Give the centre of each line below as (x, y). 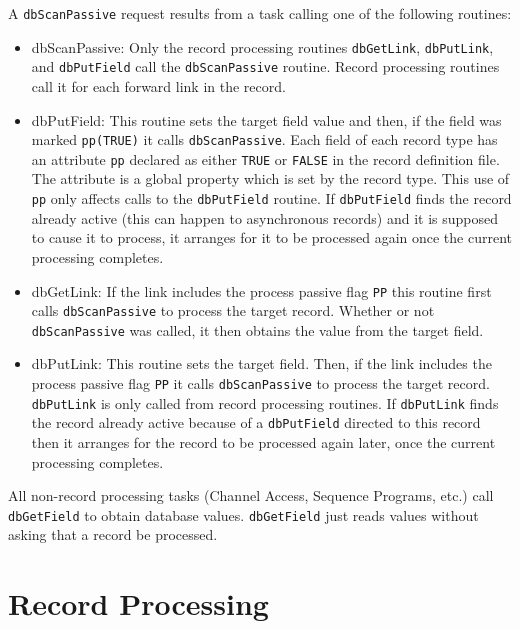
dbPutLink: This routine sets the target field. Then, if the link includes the (261, 363)
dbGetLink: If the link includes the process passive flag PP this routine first (261, 290)
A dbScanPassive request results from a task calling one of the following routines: (260, 13)
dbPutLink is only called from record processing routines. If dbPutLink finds (265, 402)
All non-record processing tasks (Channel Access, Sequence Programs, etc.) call (251, 495)
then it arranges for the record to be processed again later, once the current (263, 442)
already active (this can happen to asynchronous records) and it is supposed (265, 217)
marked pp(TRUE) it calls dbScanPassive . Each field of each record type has (264, 139)
